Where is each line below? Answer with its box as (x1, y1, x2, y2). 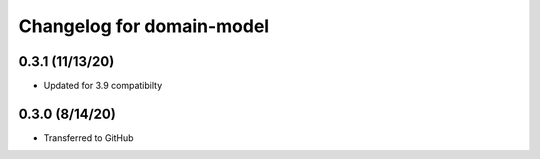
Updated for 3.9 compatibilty (43, 80, 163, 92)
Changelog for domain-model (18, 15, 270, 37)
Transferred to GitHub (43, 131, 134, 144)
